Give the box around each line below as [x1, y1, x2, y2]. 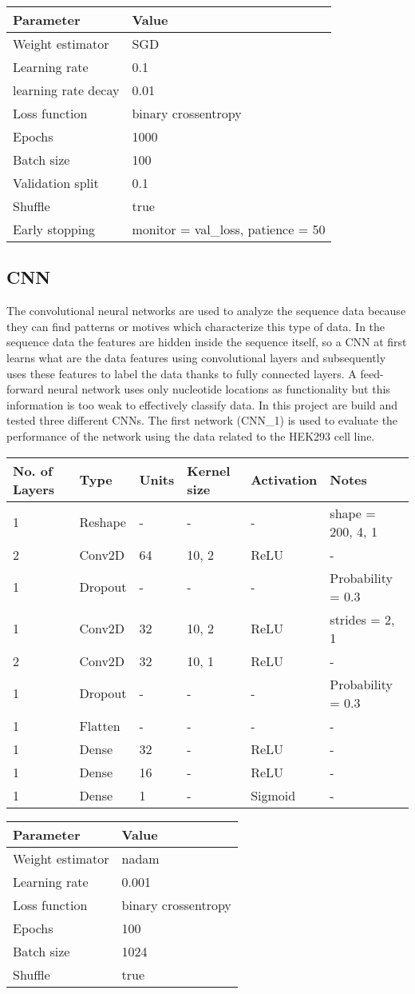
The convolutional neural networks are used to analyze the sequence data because [6, 302, 406, 319]
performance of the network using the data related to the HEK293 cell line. [6, 427, 375, 444]
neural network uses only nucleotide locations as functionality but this [47, 381, 390, 397]
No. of [13, 461, 53, 480]
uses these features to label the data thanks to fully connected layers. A [6, 365, 357, 381]
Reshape [79, 513, 126, 532]
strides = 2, [330, 609, 395, 629]
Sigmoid [251, 785, 296, 804]
